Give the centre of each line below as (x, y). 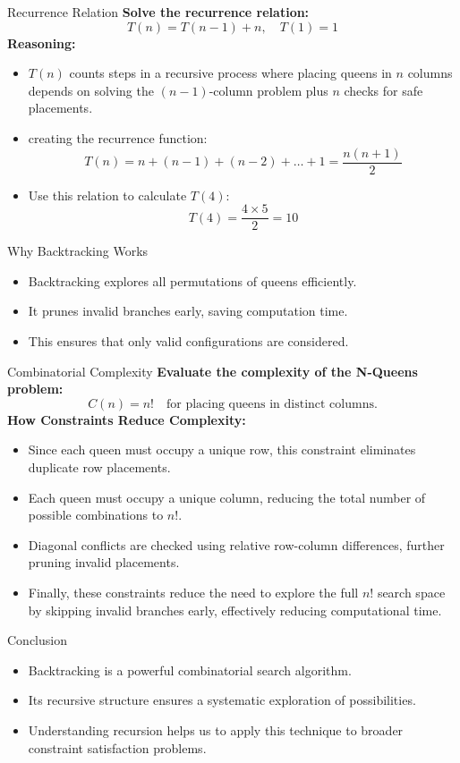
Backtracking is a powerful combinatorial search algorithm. (190, 670)
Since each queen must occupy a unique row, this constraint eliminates (222, 449)
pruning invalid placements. (104, 562)
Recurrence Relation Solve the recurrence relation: (158, 12)
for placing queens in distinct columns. (272, 404)
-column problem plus (268, 90)
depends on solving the (91, 90)
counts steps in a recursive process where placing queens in (230, 73)
